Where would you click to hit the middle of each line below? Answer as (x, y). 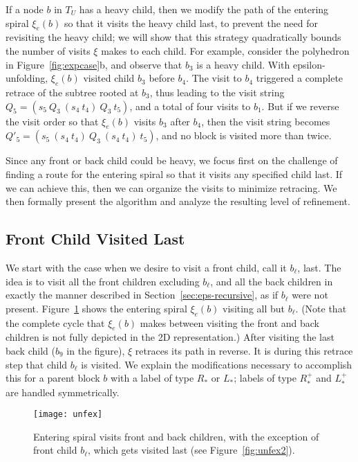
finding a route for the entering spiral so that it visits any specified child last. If (174, 174)
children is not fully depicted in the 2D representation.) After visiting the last (170, 337)
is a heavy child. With (243, 64)
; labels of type (265, 378)
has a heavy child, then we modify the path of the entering (204, 9)
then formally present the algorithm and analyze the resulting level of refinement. (178, 201)
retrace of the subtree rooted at (72, 92)
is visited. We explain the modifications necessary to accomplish (217, 364)
